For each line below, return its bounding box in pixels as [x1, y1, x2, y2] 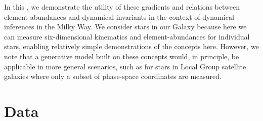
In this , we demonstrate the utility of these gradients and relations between [4, 2, 240, 12]
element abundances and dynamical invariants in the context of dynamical [4, 11, 234, 22]
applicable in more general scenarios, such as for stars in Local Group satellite [4, 61, 246, 71]
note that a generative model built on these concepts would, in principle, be [4, 51, 239, 61]
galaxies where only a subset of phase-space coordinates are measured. [4, 71, 222, 82]
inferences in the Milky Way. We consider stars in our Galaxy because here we [4, 21, 247, 32]
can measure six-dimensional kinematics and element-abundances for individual [4, 31, 250, 42]
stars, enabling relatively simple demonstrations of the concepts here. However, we [4, 41, 259, 52]
